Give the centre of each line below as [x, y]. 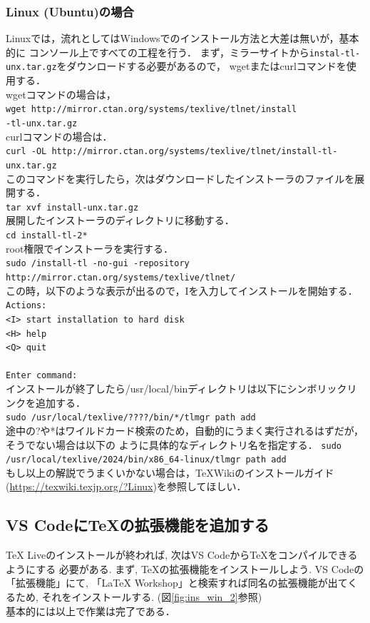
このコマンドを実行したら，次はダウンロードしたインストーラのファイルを [180, 178]
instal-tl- [335, 53]
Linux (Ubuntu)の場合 [70, 11]
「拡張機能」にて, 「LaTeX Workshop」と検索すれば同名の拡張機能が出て [177, 583]
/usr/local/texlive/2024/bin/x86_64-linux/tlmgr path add [146, 460]
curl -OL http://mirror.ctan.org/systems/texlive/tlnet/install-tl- [172, 152]
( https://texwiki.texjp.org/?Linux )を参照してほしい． [126, 486]
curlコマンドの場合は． [59, 136]
